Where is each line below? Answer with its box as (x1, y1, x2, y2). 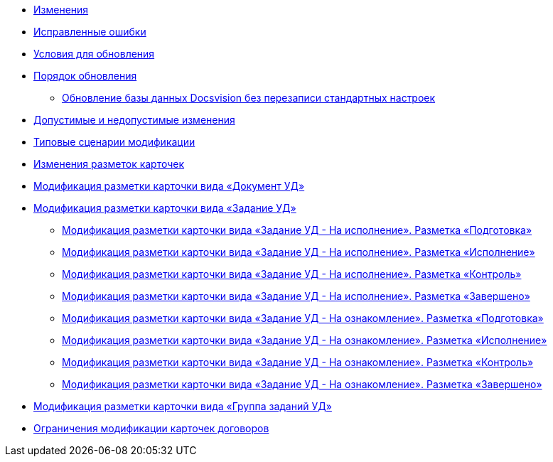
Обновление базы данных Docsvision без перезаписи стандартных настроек (62, 92, 436, 104)
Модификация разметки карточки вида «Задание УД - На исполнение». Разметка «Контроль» (62, 268, 522, 280)
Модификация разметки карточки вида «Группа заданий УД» (33, 400, 332, 412)
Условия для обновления (33, 48, 155, 60)
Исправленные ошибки (33, 26, 146, 38)
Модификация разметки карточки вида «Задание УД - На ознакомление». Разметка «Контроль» (62, 356, 534, 368)
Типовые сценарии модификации (33, 136, 195, 148)
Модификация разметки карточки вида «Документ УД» (33, 180, 305, 192)
